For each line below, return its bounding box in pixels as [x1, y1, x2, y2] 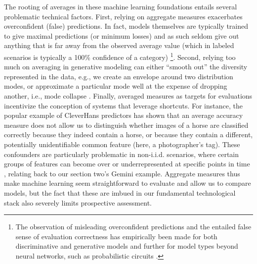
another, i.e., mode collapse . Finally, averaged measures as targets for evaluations [4, 91, 253, 101]
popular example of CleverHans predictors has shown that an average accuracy [4, 110, 243, 120]
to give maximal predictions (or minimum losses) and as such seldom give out [4, 30, 239, 41]
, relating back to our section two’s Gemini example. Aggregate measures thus [4, 168, 240, 178]
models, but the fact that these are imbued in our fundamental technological [4, 187, 236, 198]
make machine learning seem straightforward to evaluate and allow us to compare [4, 178, 251, 188]
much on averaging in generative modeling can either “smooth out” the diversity [4, 61, 248, 72]
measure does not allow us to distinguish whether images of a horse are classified [4, 119, 249, 130]
